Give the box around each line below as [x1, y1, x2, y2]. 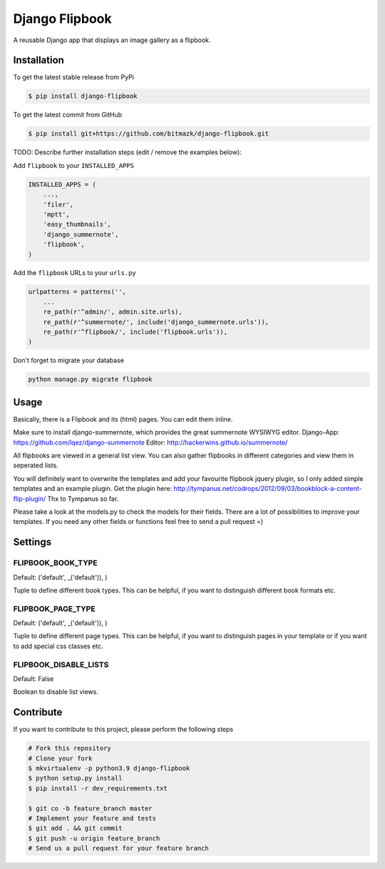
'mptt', [43, 210, 71, 218]
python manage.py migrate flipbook [28, 375, 153, 384]
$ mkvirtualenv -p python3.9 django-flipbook [28, 765, 190, 773]
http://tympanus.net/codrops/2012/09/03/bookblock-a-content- [173, 485, 362, 493]
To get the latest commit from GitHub [13, 111, 123, 119]
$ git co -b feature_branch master [28, 804, 153, 813]
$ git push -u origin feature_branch [28, 834, 160, 843]
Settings [13, 536, 52, 548]
